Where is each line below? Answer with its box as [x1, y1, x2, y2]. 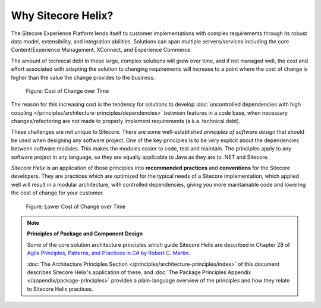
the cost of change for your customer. [11, 189, 104, 196]
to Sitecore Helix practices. [27, 285, 93, 293]
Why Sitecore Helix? [11, 9, 114, 22]
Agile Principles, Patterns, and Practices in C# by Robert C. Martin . [27, 250, 190, 257]
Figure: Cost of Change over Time [26, 87, 109, 95]
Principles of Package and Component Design [27, 230, 143, 237]
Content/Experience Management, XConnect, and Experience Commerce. [11, 46, 193, 54]
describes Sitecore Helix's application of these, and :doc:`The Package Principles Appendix [27, 268, 251, 276]
